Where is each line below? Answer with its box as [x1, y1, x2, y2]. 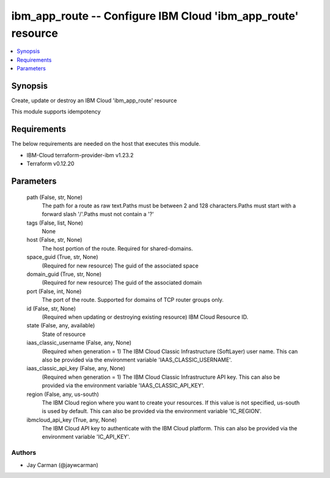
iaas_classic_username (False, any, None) [26, 339, 131, 346]
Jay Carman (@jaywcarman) [26, 461, 99, 468]
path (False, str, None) [26, 193, 82, 201]
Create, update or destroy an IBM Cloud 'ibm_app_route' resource [11, 97, 177, 104]
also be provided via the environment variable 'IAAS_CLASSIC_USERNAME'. [42, 356, 232, 364]
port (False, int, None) [26, 288, 82, 295]
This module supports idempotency [11, 108, 101, 116]
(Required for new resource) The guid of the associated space [42, 262, 199, 269]
